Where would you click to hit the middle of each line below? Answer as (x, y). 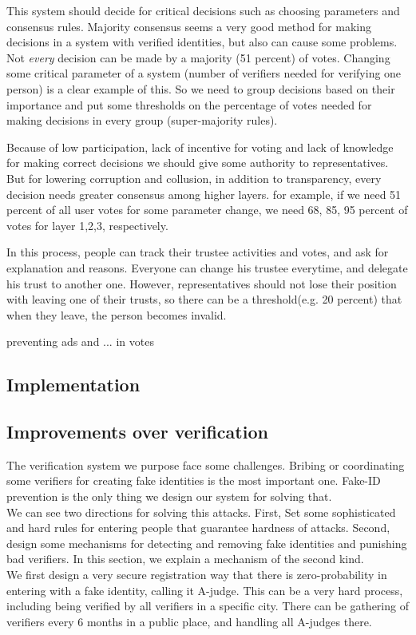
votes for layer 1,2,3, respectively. (87, 225)
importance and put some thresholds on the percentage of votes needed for (189, 104)
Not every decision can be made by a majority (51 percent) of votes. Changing (198, 57)
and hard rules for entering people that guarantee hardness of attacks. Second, (198, 528)
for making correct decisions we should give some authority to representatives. (198, 163)
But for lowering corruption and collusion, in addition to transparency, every (194, 178)
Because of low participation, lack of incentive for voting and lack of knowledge (200, 147)
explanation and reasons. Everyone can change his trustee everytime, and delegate (207, 267)
